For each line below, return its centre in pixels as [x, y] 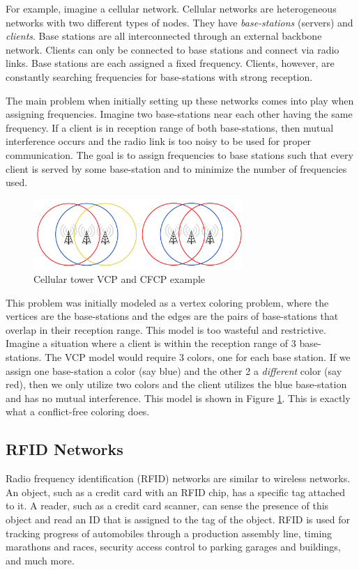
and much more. [40, 560]
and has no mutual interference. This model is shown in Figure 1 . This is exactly [178, 398]
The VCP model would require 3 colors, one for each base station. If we [198, 356]
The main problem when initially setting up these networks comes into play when [180, 100]
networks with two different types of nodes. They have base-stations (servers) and [179, 22]
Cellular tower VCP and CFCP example [120, 279]
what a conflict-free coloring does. [78, 411]
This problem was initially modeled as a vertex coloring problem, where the [167, 302]
